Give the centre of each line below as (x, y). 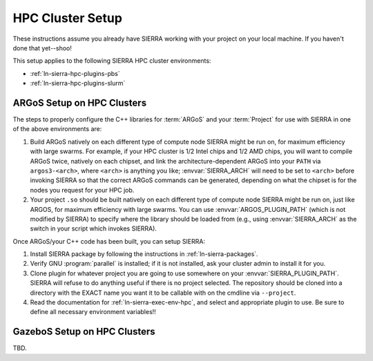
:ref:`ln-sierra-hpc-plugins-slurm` (78, 84)
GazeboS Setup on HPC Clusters (84, 332)
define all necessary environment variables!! (93, 312)
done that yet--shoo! (42, 48)
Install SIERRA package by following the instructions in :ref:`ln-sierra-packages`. (144, 254)
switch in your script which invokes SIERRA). (93, 228)
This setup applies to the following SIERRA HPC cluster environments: (112, 61)
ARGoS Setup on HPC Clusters (80, 103)
